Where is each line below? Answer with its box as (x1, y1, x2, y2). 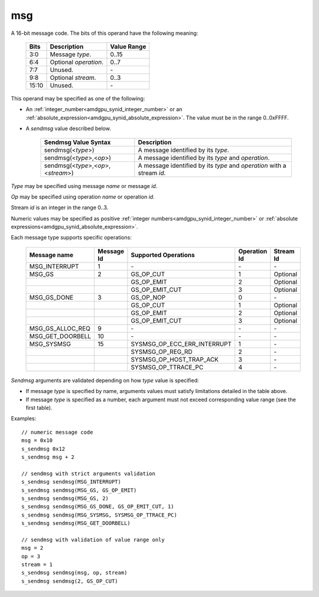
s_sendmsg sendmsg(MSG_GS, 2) (21, 495, 109, 502)
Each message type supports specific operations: (11, 234, 132, 241)
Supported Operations (131, 251, 195, 259)
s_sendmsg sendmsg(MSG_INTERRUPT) (21, 479, 121, 485)
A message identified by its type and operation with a (138, 161, 287, 170)
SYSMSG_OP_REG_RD (131, 348, 193, 356)
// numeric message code (21, 429, 93, 436)
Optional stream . (50, 73, 97, 82)
